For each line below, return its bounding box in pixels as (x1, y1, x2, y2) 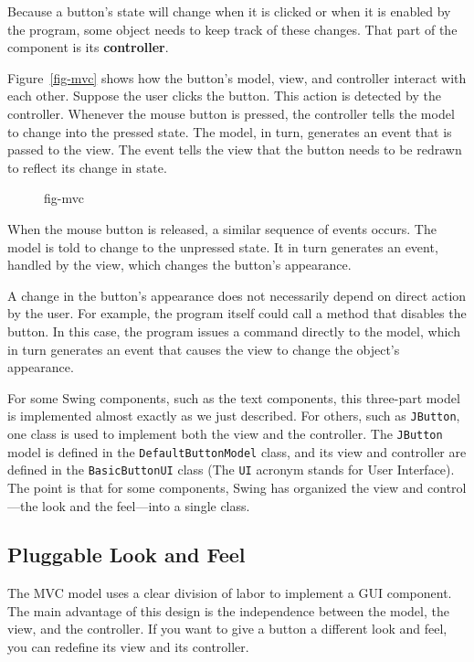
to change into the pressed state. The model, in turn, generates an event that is (7, 122, 452, 141)
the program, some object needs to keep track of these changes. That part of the (7, 19, 458, 38)
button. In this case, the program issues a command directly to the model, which (7, 321, 460, 340)
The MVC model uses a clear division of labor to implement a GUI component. (7, 583, 452, 603)
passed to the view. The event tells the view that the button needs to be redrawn (7, 140, 462, 159)
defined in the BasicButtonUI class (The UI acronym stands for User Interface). (7, 460, 455, 479)
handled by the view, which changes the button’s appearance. (7, 255, 352, 274)
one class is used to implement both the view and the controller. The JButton (7, 423, 443, 443)
